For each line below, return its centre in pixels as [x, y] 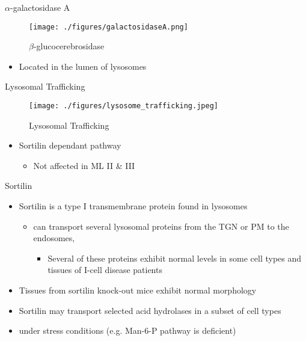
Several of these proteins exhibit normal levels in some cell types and [175, 258]
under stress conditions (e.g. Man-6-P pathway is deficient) [127, 330]
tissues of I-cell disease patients [105, 270]
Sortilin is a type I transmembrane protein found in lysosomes [133, 206]
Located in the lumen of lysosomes [83, 66]
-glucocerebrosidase [69, 46]
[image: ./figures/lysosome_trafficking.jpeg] [124, 106]
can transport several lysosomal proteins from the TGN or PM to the [161, 226]
